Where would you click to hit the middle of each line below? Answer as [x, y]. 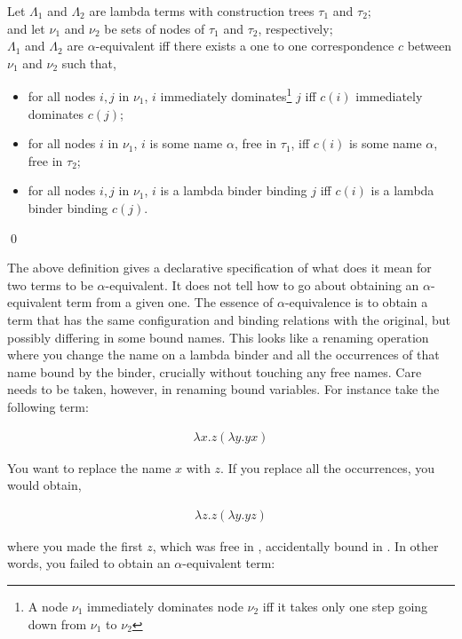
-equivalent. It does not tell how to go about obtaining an [262, 284]
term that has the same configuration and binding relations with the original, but [229, 319]
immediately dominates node [165, 606]
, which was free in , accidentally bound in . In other [295, 545]
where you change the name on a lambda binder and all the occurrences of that [223, 355]
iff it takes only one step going [345, 606]
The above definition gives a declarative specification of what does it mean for [219, 268]
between [430, 46]
